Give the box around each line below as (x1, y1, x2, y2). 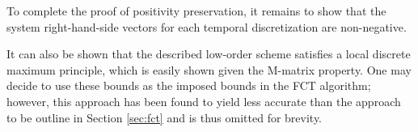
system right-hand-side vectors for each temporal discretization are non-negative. (6, 18, 407, 35)
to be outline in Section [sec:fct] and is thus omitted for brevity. (6, 109, 323, 126)
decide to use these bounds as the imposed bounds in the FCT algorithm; (6, 77, 371, 94)
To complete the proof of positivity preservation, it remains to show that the (6, 2, 386, 19)
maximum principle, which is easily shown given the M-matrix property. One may (6, 61, 412, 78)
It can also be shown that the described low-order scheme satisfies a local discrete (6, 45, 411, 62)
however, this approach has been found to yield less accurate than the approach (6, 92, 401, 109)
